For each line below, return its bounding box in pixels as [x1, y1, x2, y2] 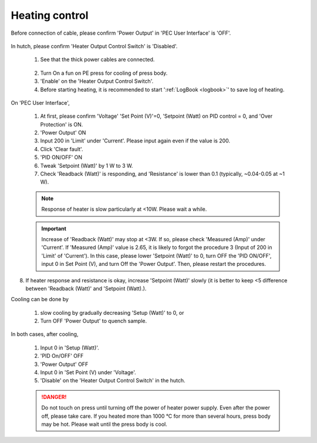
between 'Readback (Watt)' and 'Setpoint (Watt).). [25, 285, 147, 292]
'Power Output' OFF [40, 361, 89, 368]
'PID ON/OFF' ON [40, 154, 82, 161]
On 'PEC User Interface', [11, 99, 70, 106]
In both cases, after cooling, [11, 331, 79, 338]
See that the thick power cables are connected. [40, 56, 155, 63]
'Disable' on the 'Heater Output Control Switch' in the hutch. [40, 377, 186, 384]
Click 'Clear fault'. [40, 145, 83, 152]
